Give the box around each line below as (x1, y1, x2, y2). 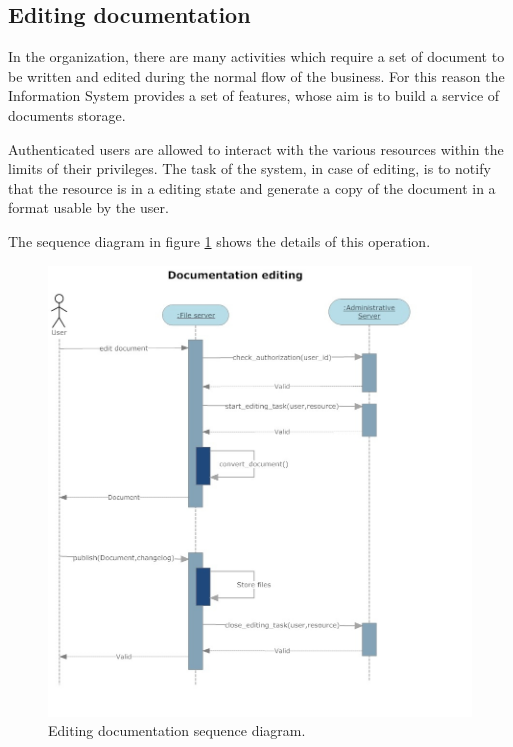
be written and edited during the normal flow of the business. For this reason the (8, 65, 505, 86)
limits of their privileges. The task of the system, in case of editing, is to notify (8, 158, 491, 179)
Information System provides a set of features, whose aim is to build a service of (8, 85, 500, 106)
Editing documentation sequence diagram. (48, 720, 306, 741)
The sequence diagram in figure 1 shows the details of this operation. (8, 230, 431, 251)
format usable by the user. (8, 197, 169, 218)
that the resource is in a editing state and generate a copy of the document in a (8, 177, 496, 198)
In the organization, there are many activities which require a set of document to (8, 46, 505, 67)
